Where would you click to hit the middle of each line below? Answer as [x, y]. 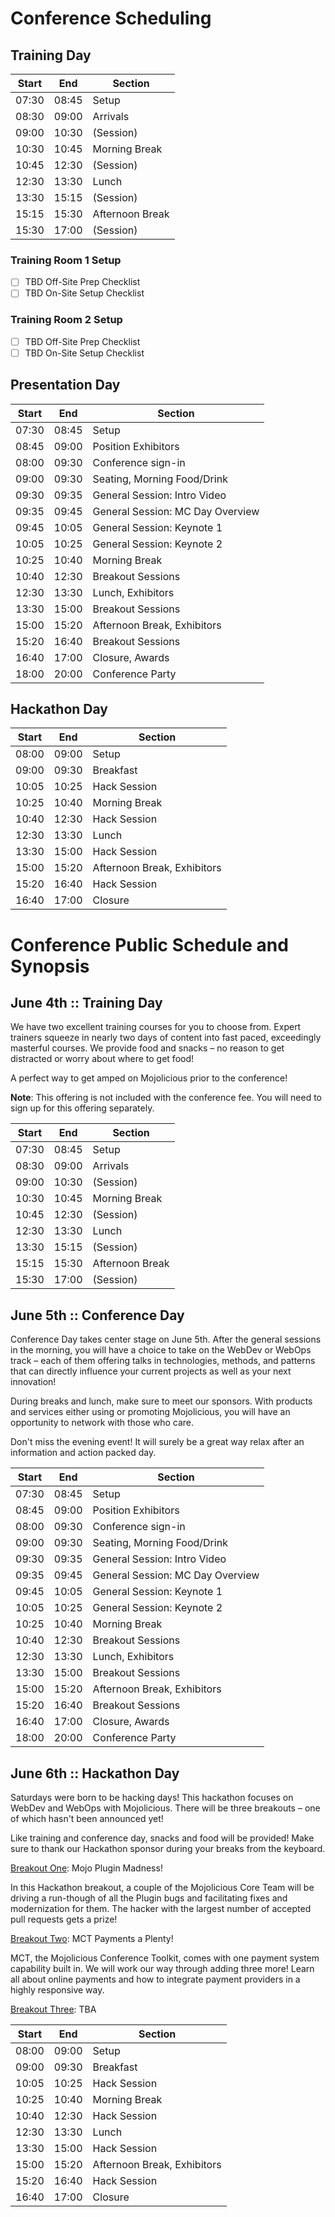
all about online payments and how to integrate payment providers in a [155, 1979]
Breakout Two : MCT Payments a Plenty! [92, 1939]
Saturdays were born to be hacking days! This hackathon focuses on [152, 1798]
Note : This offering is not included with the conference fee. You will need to [166, 1098]
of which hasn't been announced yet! [87, 1819]
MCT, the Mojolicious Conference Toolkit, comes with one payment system [165, 1958]
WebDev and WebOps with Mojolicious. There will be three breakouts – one [165, 1808]
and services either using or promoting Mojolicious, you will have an [150, 1412]
